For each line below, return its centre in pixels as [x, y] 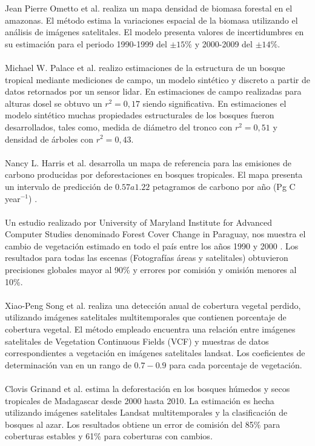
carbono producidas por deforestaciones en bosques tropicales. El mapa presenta [154, 174]
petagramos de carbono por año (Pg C [224, 186]
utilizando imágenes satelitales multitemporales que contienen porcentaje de [146, 317]
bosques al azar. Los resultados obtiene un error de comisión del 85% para [143, 424]
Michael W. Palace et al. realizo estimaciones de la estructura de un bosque [145, 67]
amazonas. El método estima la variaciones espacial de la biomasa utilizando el [151, 20]
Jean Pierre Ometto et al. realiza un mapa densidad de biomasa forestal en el [149, 8]
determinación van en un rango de [68, 364]
